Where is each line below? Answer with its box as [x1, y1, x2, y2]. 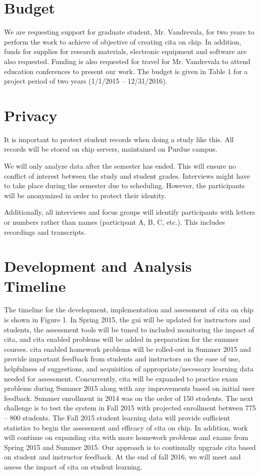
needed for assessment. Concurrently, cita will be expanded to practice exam [4, 373, 238, 383]
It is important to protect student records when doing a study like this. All [4, 134, 234, 144]
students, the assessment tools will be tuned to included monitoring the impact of [4, 324, 254, 334]
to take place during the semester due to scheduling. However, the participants [4, 180, 245, 191]
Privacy [4, 105, 57, 125]
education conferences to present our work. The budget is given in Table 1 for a [4, 66, 248, 76]
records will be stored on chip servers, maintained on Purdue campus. [4, 144, 217, 154]
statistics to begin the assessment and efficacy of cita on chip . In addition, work [4, 422, 248, 432]
